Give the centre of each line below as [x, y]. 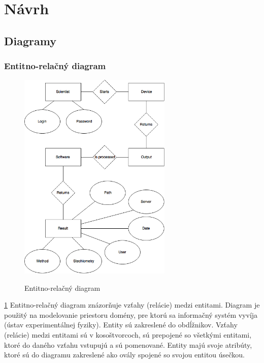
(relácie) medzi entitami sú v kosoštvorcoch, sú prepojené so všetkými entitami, [128, 335]
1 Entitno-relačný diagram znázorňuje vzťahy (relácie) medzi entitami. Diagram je [132, 305]
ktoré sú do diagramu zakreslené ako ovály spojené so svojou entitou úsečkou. [124, 355]
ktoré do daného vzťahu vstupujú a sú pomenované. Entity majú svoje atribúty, [128, 344]
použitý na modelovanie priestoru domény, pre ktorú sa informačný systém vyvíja [131, 314]
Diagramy [30, 40]
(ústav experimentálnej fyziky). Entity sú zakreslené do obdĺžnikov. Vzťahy [121, 325]
